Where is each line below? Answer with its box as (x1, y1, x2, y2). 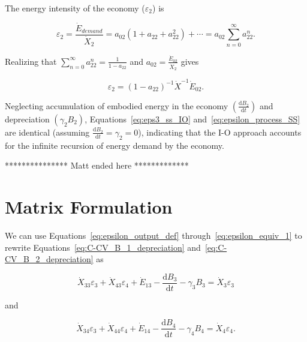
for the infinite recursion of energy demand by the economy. (5, 139, 224, 151)
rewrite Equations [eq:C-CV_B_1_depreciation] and (5, 241, 201, 253)
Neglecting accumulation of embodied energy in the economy (5, 99, 228, 112)
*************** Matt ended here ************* (5, 159, 189, 172)
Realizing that (5, 55, 57, 67)
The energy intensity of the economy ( (5, 2, 145, 14)
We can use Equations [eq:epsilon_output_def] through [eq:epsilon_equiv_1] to (5, 229, 302, 241)
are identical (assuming (5, 125, 90, 138)
